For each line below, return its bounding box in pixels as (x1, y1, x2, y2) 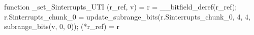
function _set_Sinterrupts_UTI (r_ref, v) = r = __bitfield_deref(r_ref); (4, 1, 237, 11)
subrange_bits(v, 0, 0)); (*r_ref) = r (4, 21, 120, 31)
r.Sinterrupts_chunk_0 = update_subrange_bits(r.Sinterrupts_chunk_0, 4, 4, (4, 11, 250, 21)
